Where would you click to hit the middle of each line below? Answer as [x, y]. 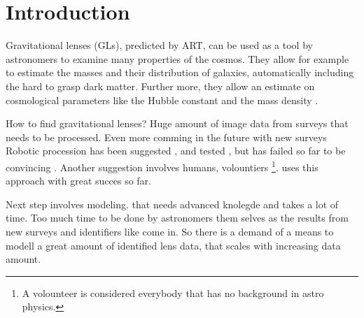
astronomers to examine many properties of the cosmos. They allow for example [177, 58]
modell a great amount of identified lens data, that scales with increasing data [173, 245]
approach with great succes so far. [78, 181]
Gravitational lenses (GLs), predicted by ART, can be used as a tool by [159, 45]
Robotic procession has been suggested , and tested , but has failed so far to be [176, 151]
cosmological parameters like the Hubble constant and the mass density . [162, 100]
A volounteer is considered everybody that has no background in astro [173, 292]
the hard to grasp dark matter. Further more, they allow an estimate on [160, 86]
